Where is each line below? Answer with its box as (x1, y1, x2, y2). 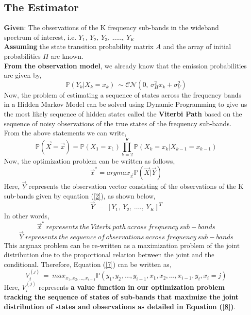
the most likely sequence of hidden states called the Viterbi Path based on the (4, 108, 242, 118)
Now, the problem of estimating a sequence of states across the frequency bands (4, 89, 242, 99)
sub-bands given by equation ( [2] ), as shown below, (4, 191, 156, 201)
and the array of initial (163, 41, 231, 51)
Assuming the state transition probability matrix (4, 41, 154, 51)
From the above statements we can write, (4, 128, 127, 138)
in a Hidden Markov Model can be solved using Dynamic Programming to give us (4, 99, 247, 109)
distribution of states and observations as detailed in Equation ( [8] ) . (4, 301, 236, 312)
